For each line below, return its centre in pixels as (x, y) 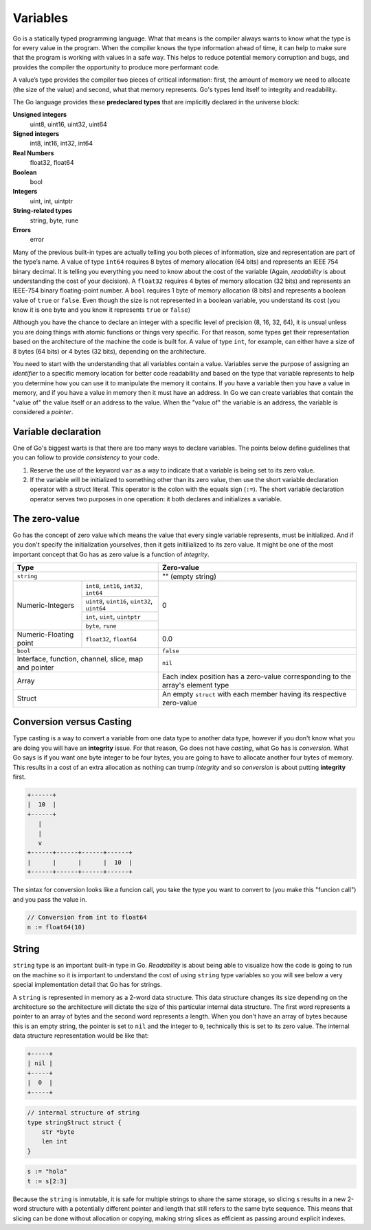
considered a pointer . (43, 412)
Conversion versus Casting (72, 722)
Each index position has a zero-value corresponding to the (257, 676)
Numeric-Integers (46, 606)
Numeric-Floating (45, 634)
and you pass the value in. (50, 899)
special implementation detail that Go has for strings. (88, 985)
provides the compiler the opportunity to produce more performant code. (116, 67)
